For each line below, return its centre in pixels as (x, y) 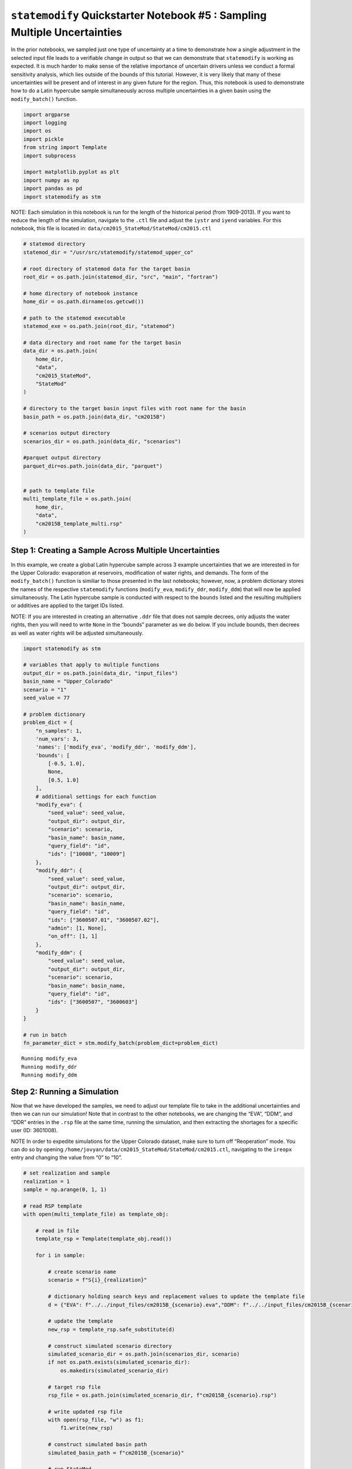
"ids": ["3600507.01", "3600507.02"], (104, 920)
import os (37, 131)
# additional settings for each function (96, 796)
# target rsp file (74, 1387)
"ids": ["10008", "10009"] (87, 854)
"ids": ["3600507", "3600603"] (93, 1002)
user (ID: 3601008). (34, 1131)
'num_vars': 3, (57, 739)
